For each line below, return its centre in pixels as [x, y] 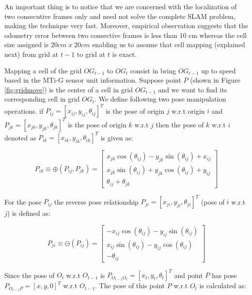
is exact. [124, 54]
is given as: [117, 137]
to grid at [91, 54]
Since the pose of [30, 275]
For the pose [23, 201]
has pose [224, 275]
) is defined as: [29, 213]
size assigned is [27, 44]
